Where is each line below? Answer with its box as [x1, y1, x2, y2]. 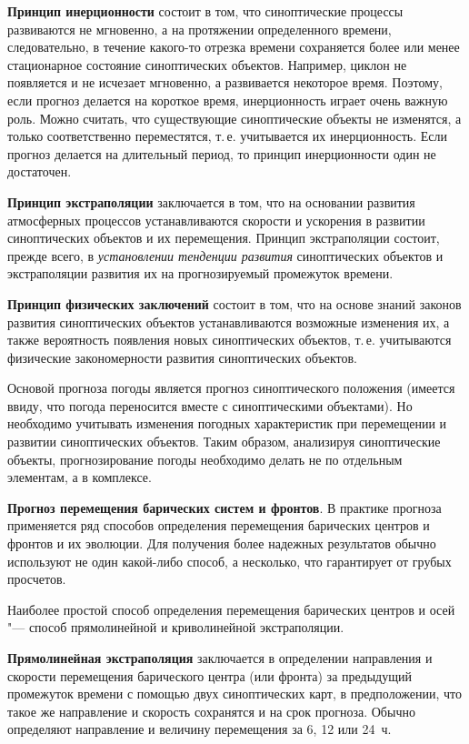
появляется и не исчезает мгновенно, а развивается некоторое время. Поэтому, [7, 73, 443, 92]
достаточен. [7, 162, 72, 181]
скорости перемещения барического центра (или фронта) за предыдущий [7, 666, 412, 685]
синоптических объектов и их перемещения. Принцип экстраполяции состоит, [7, 228, 440, 247]
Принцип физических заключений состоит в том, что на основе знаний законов [7, 294, 462, 313]
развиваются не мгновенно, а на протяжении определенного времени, [7, 19, 392, 38]
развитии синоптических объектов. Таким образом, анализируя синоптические [7, 432, 441, 451]
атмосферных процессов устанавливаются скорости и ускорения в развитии [7, 210, 425, 229]
